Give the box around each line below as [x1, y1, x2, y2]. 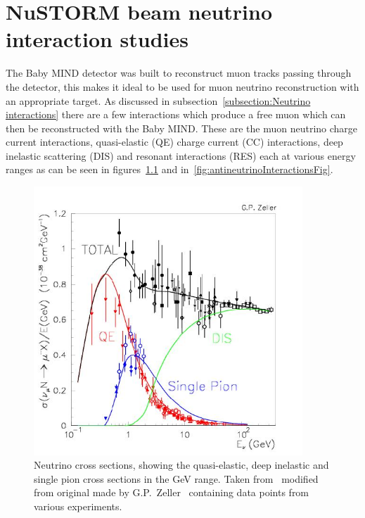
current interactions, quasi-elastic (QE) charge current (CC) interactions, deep [6, 134, 343, 149]
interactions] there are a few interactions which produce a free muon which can [6, 107, 346, 122]
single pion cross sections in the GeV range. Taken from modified [34, 471, 319, 486]
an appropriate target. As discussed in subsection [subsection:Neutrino [6, 93, 311, 108]
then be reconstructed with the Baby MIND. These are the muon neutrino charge [6, 120, 358, 135]
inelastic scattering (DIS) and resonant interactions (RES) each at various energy [6, 148, 356, 163]
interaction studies [6, 25, 189, 53]
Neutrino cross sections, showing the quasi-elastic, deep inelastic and [34, 457, 329, 472]
